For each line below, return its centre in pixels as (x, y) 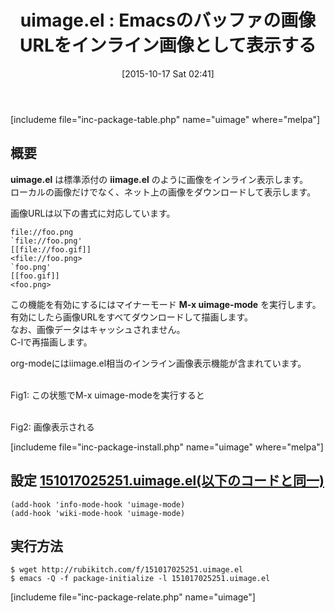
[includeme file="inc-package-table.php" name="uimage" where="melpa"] (165, 119)
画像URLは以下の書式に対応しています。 (93, 213)
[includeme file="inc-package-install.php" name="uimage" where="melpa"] (167, 447)
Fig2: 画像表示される (52, 427)
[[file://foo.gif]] (51, 249)
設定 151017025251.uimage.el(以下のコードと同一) (167, 481)
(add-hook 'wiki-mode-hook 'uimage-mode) (98, 513)
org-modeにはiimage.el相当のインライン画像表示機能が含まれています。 (158, 363)
